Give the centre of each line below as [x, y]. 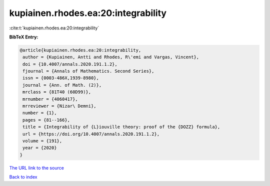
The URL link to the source [37, 168]
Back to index [23, 177]
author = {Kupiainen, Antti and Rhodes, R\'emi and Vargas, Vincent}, [111, 57]
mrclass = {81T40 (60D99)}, [57, 92]
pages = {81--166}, [46, 120]
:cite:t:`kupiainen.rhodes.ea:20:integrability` [54, 28]
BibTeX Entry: [24, 37]
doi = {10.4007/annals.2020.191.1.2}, [70, 64]
